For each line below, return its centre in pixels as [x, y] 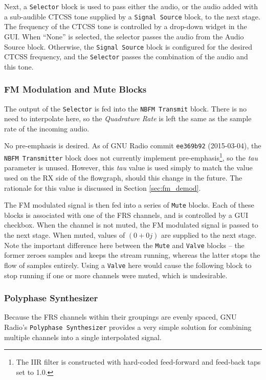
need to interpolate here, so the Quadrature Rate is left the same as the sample [128, 118]
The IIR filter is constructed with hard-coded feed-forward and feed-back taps [138, 362]
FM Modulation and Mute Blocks [75, 89]
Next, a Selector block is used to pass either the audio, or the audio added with [131, 6]
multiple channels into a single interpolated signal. [83, 337]
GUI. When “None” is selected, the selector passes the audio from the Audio [124, 36]
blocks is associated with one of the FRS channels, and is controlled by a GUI [126, 215]
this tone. [19, 66]
